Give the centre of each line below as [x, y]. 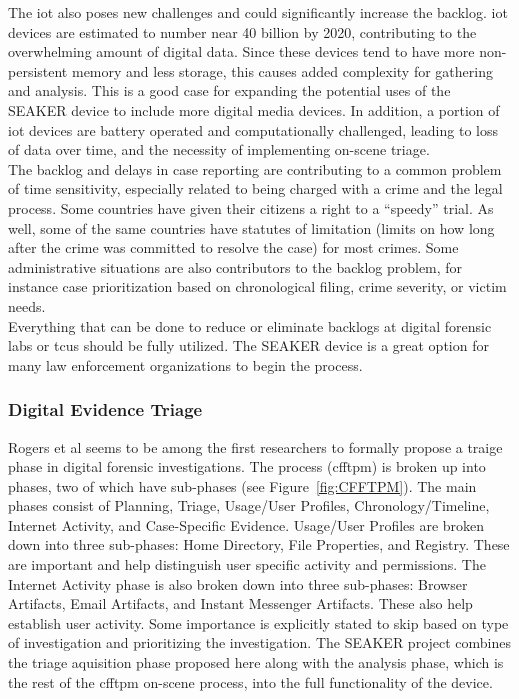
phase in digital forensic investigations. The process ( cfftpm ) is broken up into [247, 466]
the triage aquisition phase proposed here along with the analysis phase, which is [256, 662]
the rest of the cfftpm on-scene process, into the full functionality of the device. [250, 681]
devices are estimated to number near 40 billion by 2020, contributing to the [242, 31]
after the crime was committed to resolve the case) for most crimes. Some [233, 247]
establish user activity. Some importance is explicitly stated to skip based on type [258, 622]
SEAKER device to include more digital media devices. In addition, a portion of [254, 109]
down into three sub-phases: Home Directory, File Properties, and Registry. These [259, 544]
